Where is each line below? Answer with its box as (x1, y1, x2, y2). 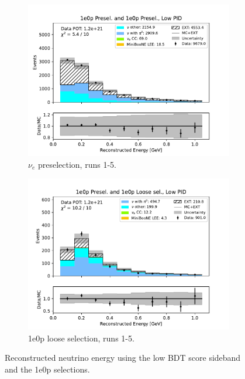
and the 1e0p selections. (5, 363, 90, 375)
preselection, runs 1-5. (37, 158, 116, 170)
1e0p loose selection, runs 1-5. (28, 331, 134, 344)
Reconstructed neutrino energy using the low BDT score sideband (5, 351, 241, 364)
